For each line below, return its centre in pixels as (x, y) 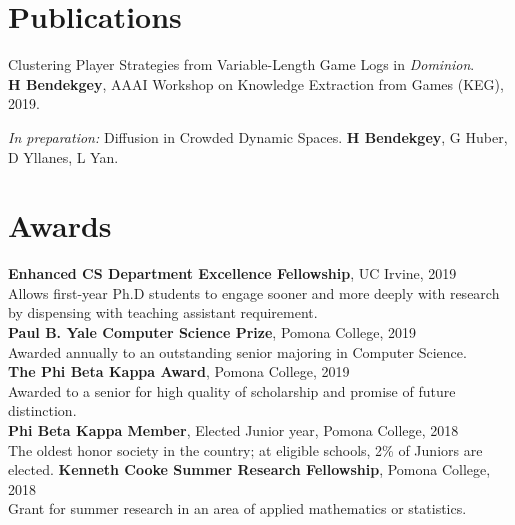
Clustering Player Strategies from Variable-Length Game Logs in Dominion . (241, 64)
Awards (60, 225)
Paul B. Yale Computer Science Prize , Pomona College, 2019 (212, 332)
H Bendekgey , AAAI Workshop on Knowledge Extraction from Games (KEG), (256, 83)
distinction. (42, 410)
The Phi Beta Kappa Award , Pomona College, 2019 (179, 371)
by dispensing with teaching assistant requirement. (163, 312)
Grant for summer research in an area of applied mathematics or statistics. (237, 508)
